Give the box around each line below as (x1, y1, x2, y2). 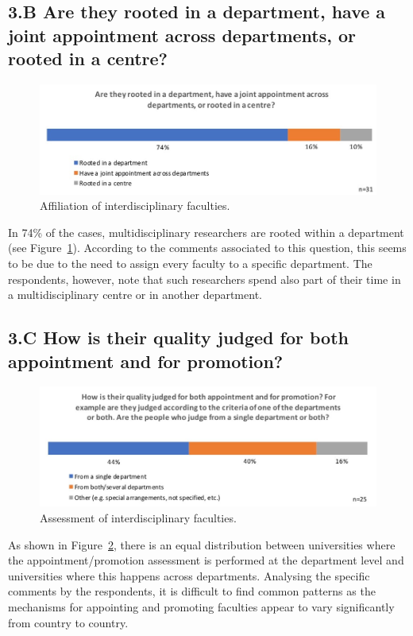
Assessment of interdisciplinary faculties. (40, 509, 237, 525)
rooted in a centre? (8, 46, 168, 71)
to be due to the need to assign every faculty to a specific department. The (8, 255, 372, 272)
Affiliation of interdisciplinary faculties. (40, 197, 230, 214)
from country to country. (8, 614, 129, 630)
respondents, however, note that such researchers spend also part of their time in (8, 270, 401, 287)
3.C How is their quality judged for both (8, 325, 349, 350)
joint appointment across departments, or (8, 22, 357, 47)
